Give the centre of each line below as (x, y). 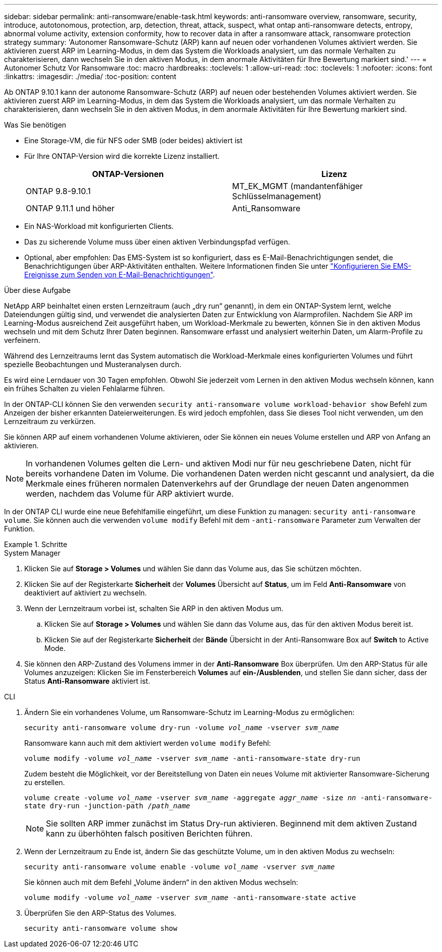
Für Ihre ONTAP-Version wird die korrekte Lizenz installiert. (122, 156)
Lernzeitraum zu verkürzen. (50, 421)
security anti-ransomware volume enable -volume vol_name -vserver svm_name (180, 867)
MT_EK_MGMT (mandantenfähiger (298, 186)
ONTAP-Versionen (128, 174)
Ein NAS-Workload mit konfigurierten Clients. (99, 226)
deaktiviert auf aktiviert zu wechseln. (86, 593)
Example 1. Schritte (36, 544)
